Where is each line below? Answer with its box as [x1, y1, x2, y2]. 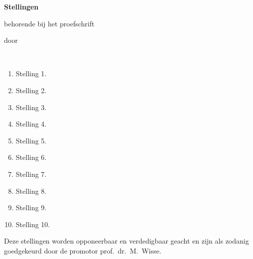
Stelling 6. [15, 152, 47, 162]
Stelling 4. [15, 119, 47, 129]
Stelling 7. [15, 168, 47, 179]
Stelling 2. [15, 85, 47, 95]
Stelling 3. [15, 102, 47, 112]
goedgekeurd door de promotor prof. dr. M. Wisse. [4, 245, 161, 256]
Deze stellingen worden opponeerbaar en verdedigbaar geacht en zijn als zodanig [4, 236, 249, 246]
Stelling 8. [15, 185, 47, 196]
